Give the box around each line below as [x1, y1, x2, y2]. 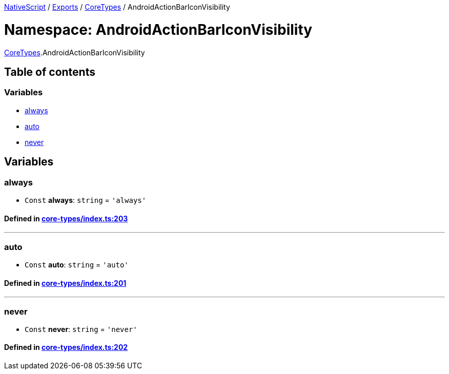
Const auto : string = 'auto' [25, 260, 129, 269]
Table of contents [4, 65, 95, 78]
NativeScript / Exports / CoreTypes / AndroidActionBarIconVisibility [4, 3, 230, 11]
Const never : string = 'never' [25, 324, 137, 334]
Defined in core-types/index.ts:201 [4, 278, 127, 287]
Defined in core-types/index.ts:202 [4, 343, 128, 352]
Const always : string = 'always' [25, 195, 147, 204]
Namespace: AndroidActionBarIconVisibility [4, 20, 313, 38]
